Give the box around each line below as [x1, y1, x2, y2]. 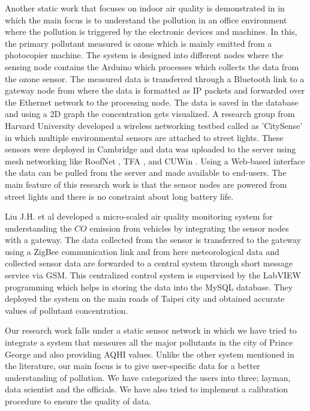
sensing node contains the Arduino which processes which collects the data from [5, 60, 299, 73]
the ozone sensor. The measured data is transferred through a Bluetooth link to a [5, 72, 305, 85]
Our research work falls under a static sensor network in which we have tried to [5, 324, 297, 337]
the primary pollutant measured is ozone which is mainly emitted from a [5, 37, 272, 49]
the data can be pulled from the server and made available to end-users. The [5, 166, 287, 179]
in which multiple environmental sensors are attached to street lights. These [5, 131, 284, 143]
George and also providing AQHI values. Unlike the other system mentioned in [5, 347, 294, 360]
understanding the [5, 221, 72, 234]
